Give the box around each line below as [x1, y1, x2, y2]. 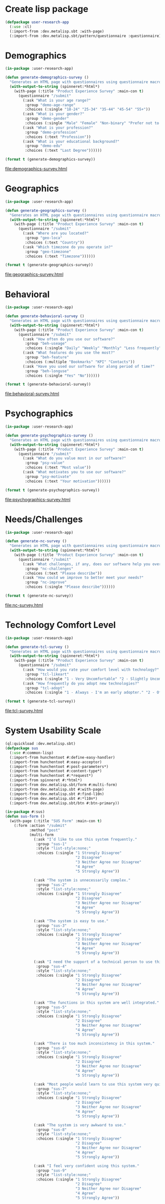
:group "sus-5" [36, 1005, 67, 1010]
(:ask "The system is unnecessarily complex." [33, 877, 131, 882]
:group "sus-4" [36, 964, 67, 969]
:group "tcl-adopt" [25, 685, 65, 690]
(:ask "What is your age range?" [23, 98, 91, 103]
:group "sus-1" [36, 841, 67, 847]
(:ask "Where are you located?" [23, 231, 89, 236]
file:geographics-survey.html [5, 272, 64, 277]
